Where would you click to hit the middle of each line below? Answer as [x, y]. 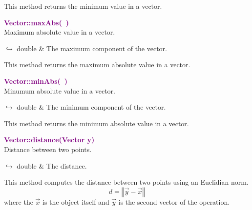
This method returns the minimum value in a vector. [83, 6]
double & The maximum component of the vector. [92, 48]
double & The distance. [52, 165]
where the [19, 201]
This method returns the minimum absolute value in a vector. [96, 123]
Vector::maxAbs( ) [36, 22]
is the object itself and [76, 201]
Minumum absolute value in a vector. [60, 90]
